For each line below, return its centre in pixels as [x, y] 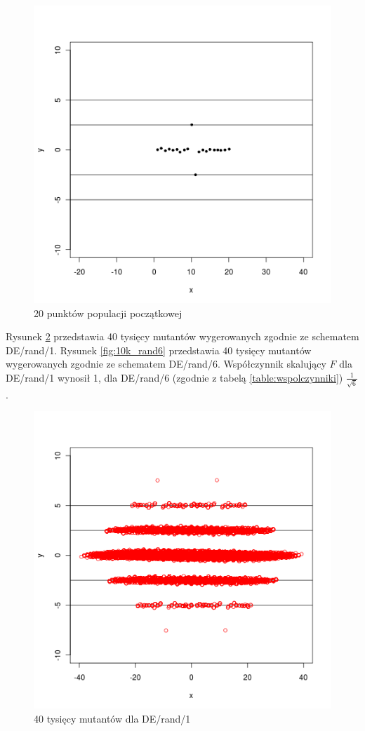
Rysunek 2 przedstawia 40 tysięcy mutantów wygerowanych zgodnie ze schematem [182, 336]
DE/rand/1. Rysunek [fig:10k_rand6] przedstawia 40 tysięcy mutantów [159, 350]
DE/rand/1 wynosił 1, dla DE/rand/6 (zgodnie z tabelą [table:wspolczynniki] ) [174, 377]
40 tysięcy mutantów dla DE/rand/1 [112, 718]
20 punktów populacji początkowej [108, 313]
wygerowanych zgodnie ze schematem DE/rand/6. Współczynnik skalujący [166, 364]
